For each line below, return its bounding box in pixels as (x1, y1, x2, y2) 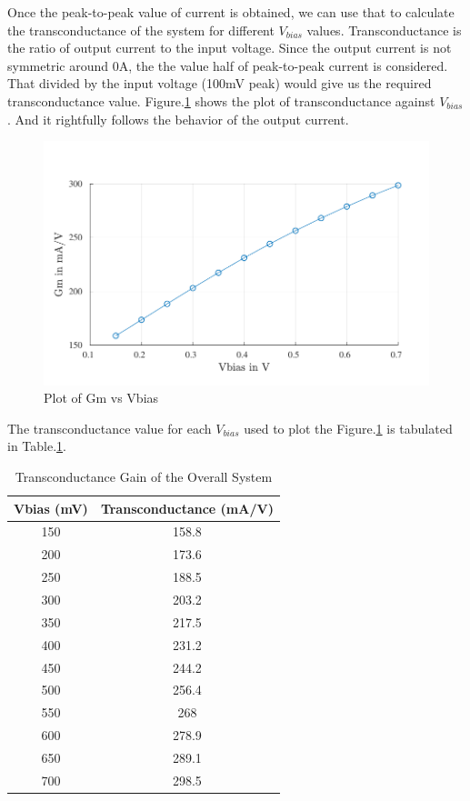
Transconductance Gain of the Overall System (15, 467, 273, 486)
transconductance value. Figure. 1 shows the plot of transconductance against (7, 91, 435, 110)
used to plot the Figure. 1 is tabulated (244, 418, 453, 437)
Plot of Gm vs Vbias (44, 388, 159, 407)
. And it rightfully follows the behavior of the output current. (7, 109, 349, 128)
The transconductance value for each (7, 418, 212, 437)
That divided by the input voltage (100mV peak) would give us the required (7, 74, 432, 93)
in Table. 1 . (7, 436, 66, 456)
